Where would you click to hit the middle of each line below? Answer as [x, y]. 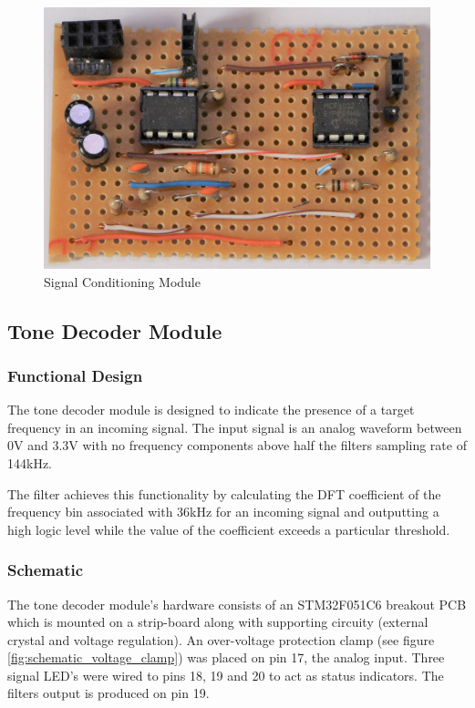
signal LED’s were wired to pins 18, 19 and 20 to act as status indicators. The [226, 675]
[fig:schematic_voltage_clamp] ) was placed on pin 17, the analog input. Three [226, 657]
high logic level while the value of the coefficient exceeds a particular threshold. [229, 529]
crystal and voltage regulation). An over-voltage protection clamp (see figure [221, 639]
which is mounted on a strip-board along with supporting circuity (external [218, 622]
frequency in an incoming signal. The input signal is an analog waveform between [235, 427]
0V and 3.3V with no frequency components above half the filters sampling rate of [237, 445]
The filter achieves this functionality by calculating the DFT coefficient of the [224, 493]
